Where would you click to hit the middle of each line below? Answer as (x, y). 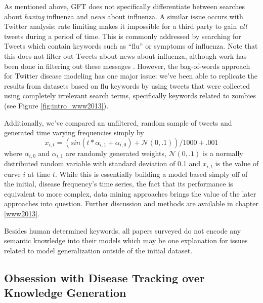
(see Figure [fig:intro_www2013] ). (56, 105)
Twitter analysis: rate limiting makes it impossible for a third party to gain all (126, 26)
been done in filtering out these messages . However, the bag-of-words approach (127, 66)
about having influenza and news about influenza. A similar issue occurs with (124, 16)
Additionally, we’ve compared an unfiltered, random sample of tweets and (118, 122)
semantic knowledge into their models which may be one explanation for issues (126, 240)
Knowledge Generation (65, 293)
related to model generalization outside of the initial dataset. (98, 250)
